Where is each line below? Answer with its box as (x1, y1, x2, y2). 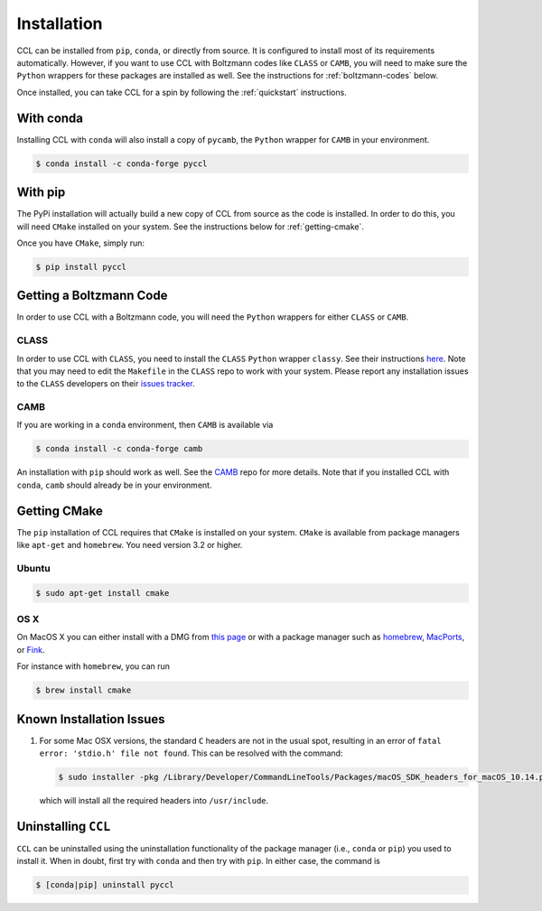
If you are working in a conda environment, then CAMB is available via (16, 420, 274, 431)
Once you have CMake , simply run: (16, 237, 145, 248)
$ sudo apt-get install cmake (35, 588, 170, 598)
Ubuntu (16, 562, 51, 574)
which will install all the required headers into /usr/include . (39, 795, 269, 805)
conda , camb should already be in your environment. (16, 479, 212, 490)
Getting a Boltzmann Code (16, 288, 168, 303)
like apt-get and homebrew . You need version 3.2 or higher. (16, 540, 243, 551)
